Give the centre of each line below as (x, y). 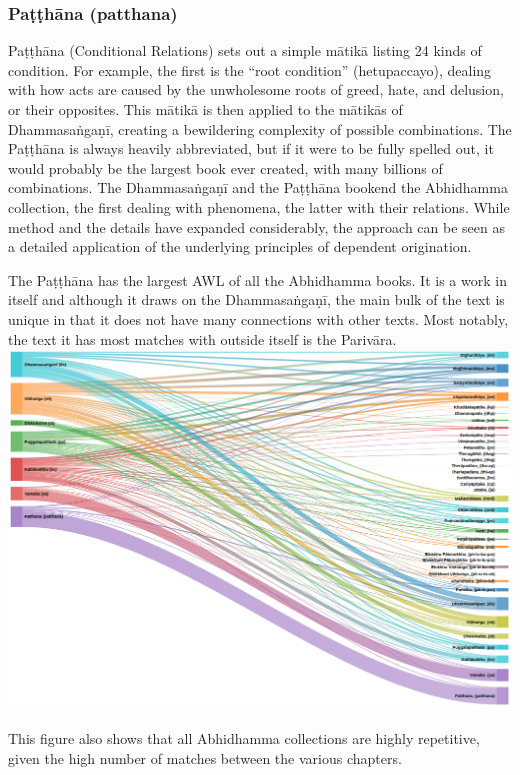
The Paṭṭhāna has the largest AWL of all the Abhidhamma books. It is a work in (257, 279)
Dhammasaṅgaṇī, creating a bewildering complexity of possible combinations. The (260, 128)
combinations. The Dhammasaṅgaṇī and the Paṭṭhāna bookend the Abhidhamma (258, 187)
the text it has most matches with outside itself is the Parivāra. (202, 338)
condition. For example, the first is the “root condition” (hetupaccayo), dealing (250, 69)
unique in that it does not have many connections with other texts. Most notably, (258, 318)
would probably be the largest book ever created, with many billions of (225, 167)
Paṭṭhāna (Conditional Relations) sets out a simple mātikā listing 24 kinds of (245, 50)
